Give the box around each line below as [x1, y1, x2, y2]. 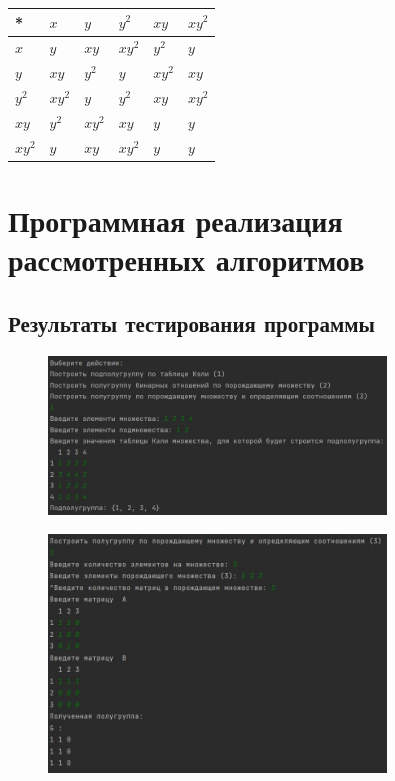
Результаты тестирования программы [8, 307, 375, 338]
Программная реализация [8, 200, 343, 240]
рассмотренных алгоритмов [8, 239, 365, 280]
